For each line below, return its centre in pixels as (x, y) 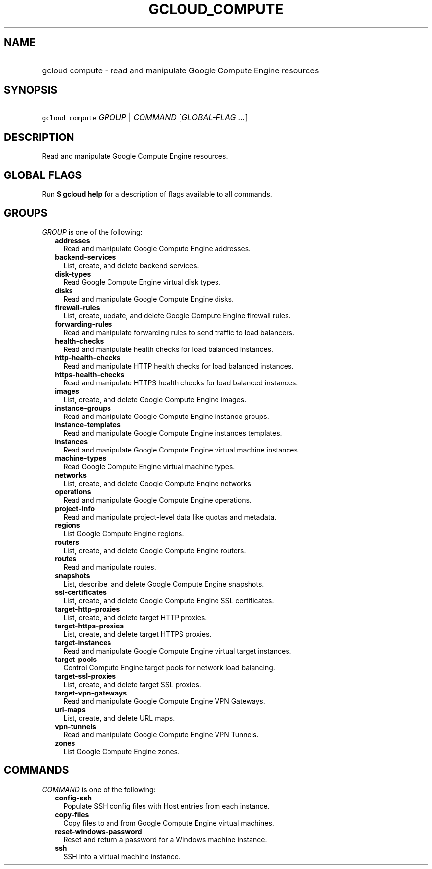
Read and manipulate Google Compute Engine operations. (157, 500)
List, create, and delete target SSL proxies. (132, 684)
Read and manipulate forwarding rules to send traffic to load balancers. (179, 332)
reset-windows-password (98, 831)
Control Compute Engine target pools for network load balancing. (169, 667)
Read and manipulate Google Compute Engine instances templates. (173, 433)
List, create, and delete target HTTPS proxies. (137, 634)
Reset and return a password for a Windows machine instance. (165, 839)
